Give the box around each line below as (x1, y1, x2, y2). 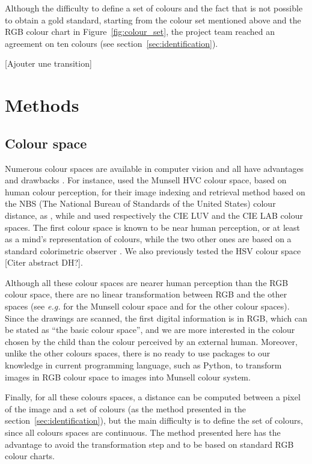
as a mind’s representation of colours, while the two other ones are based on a (5, 233, 292, 245)
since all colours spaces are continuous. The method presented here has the (5, 426, 281, 439)
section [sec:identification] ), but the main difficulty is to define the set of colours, (5, 414, 303, 427)
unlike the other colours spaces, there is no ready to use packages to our (5, 347, 271, 359)
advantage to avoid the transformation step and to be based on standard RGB (5, 438, 294, 450)
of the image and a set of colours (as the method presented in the (5, 402, 246, 415)
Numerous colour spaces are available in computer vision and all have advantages (5, 162, 304, 174)
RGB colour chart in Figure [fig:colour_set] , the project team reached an (5, 25, 275, 38)
